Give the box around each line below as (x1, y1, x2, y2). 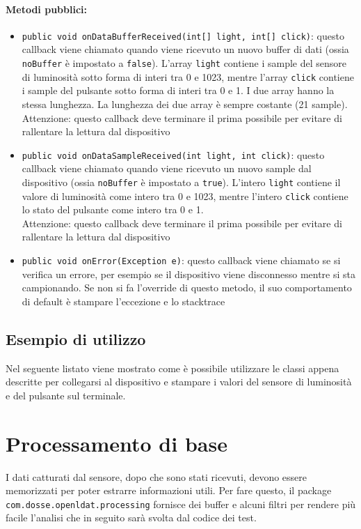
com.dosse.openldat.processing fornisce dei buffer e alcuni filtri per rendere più (6, 496, 356, 511)
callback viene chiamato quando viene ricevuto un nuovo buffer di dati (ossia (22, 42, 349, 56)
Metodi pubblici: (6, 1, 87, 16)
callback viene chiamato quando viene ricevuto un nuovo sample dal (22, 161, 312, 176)
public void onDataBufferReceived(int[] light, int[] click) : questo (22, 28, 344, 43)
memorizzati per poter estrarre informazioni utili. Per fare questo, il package (6, 483, 332, 498)
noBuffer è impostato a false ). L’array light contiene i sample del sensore (22, 56, 347, 70)
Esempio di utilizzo (6, 328, 146, 349)
